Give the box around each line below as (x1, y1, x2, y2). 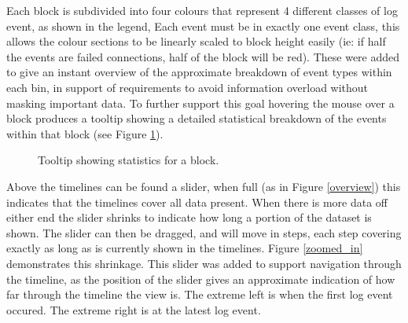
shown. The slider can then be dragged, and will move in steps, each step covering (6, 224, 402, 240)
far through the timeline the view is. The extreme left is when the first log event (6, 286, 393, 303)
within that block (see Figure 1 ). (6, 125, 164, 141)
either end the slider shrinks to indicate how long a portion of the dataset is (6, 209, 372, 226)
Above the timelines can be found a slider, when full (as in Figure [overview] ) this (6, 178, 401, 194)
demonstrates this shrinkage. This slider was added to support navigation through (6, 255, 402, 271)
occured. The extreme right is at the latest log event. (6, 301, 261, 317)
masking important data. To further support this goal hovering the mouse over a (6, 94, 395, 111)
